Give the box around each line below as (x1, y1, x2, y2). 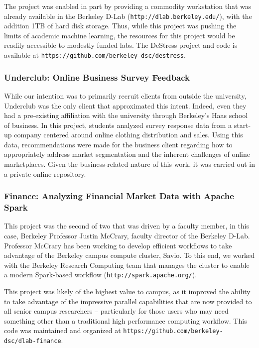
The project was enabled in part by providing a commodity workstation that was (4, 1, 252, 11)
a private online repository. (4, 168, 86, 179)
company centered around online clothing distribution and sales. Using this (14, 129, 243, 140)
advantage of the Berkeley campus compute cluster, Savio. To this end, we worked (4, 250, 255, 260)
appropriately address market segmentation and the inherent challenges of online (4, 149, 251, 159)
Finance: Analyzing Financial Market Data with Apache (4, 190, 234, 202)
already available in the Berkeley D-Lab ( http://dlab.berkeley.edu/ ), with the (4, 10, 252, 21)
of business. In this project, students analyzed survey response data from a (4, 119, 232, 130)
